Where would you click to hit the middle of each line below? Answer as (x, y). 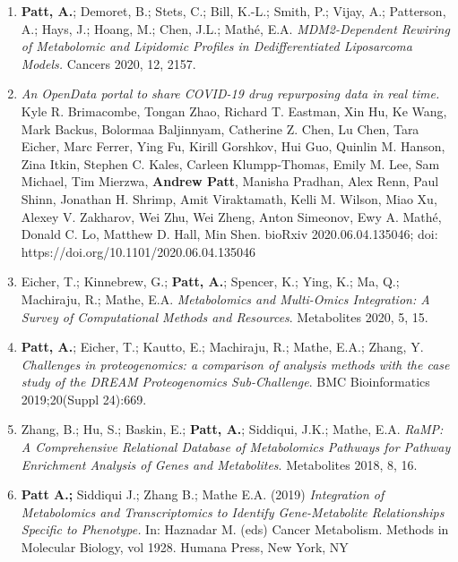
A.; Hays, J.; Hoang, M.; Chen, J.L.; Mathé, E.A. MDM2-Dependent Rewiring (235, 28)
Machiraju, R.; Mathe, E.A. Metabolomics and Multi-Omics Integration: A (225, 298)
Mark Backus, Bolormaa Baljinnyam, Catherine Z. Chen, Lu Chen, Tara (220, 128)
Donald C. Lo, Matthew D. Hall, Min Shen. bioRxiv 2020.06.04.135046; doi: (229, 234)
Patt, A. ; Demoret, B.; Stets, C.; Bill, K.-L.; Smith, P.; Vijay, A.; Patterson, (233, 11)
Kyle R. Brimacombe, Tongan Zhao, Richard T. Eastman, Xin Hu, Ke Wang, (234, 111)
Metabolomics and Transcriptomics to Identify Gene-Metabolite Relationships (233, 511)
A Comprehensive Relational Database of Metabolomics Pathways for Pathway (236, 447)
